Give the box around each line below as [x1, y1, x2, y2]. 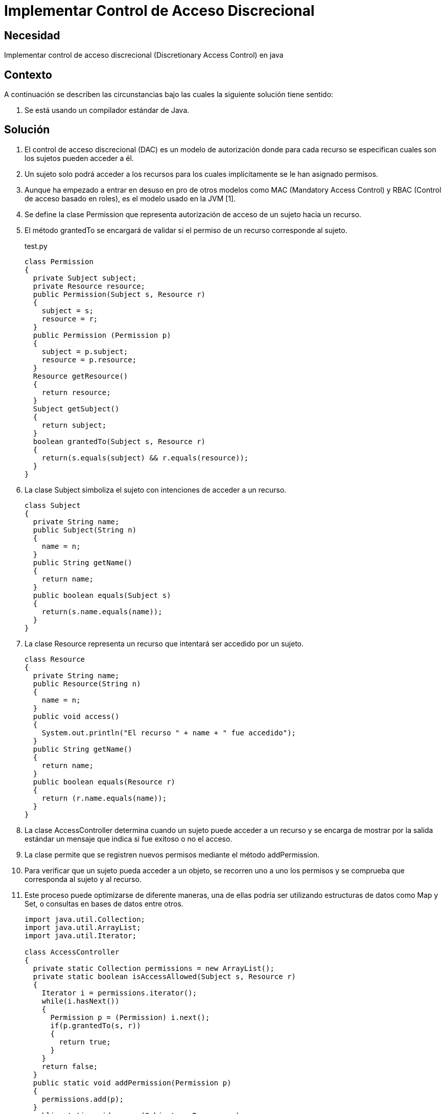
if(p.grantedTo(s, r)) [50, 1021, 141, 1030]
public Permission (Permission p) [33, 331, 171, 339]
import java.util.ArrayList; [25, 923, 141, 932]
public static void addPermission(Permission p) [33, 1078, 231, 1087]
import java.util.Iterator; [25, 931, 137, 940]
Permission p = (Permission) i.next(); [50, 1013, 210, 1022]
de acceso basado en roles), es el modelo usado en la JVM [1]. [25, 194, 236, 203]
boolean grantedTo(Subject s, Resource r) [33, 437, 206, 446]
